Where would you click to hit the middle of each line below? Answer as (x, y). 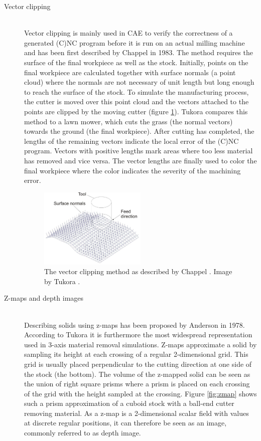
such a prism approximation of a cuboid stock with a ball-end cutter (129, 403)
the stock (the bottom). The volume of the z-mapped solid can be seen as (137, 374)
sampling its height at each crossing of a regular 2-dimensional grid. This (136, 354)
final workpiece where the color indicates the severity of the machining (133, 170)
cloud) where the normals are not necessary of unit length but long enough (139, 82)
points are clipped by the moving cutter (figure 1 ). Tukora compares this (136, 111)
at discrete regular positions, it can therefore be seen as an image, (125, 423)
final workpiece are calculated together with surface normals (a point (130, 72)
